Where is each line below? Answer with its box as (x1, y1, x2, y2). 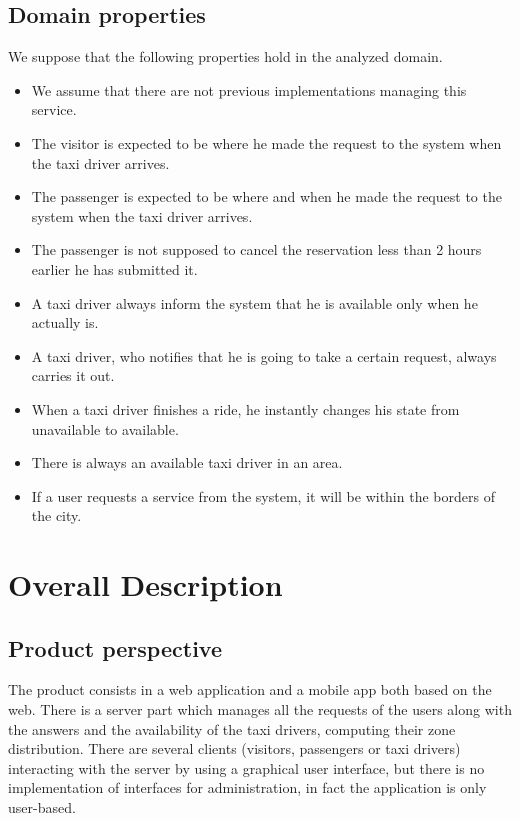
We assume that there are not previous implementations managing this (31, 79, 467, 100)
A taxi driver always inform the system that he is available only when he (31, 292, 478, 313)
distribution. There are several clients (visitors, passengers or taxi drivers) (8, 738, 461, 759)
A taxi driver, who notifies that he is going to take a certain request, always (31, 345, 497, 366)
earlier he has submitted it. (31, 258, 198, 279)
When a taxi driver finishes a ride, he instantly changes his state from (31, 398, 460, 419)
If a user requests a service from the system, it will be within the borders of (31, 485, 495, 506)
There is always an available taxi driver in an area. (31, 452, 343, 473)
